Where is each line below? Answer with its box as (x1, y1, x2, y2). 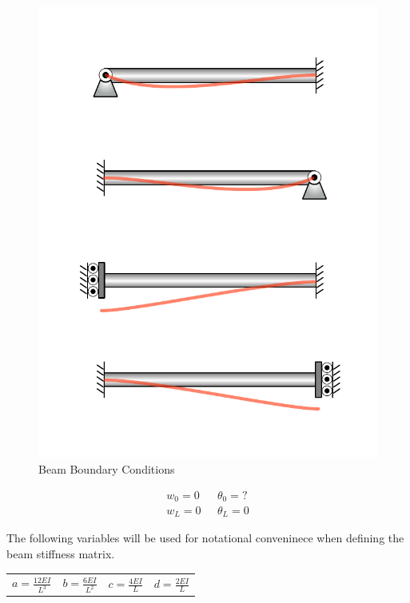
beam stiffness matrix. (6, 545, 115, 562)
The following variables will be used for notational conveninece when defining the (6, 530, 404, 546)
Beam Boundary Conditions (38, 460, 175, 477)
